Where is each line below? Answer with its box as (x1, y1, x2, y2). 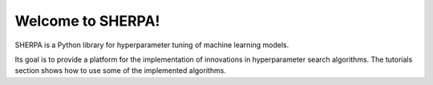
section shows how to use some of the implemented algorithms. (14, 66, 226, 75)
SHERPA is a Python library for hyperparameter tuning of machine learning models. (14, 40, 289, 50)
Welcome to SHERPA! (14, 12, 160, 30)
